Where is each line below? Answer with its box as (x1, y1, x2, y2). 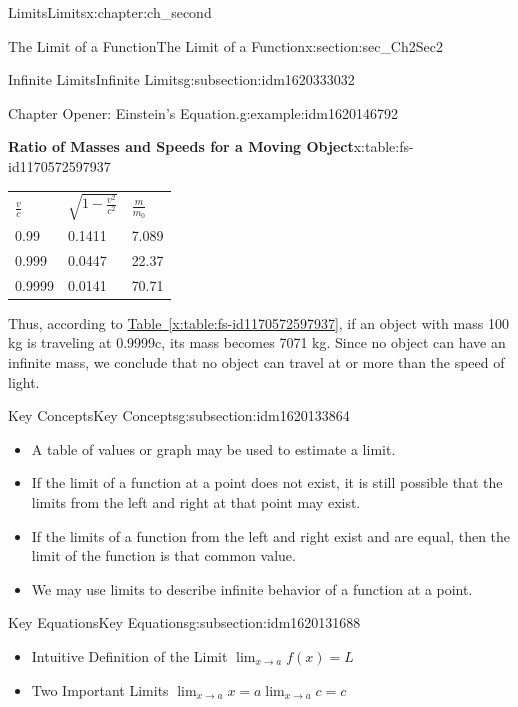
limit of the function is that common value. (31, 545, 296, 566)
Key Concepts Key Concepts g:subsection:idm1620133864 (8, 405, 350, 426)
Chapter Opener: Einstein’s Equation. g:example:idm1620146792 (8, 102, 398, 123)
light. (8, 371, 40, 392)
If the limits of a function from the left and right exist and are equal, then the (31, 525, 511, 546)
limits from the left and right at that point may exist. (31, 492, 361, 513)
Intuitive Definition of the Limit (31, 646, 228, 667)
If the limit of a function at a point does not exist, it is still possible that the (31, 472, 503, 493)
